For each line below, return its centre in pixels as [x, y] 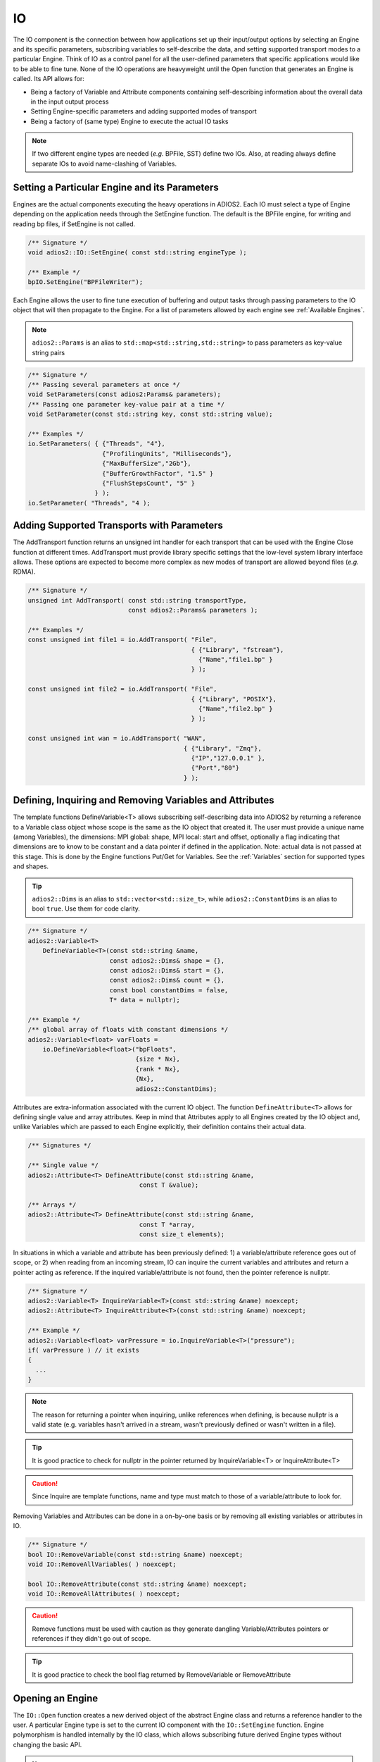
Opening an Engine [56, 1698]
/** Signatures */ [59, 1146]
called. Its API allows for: [49, 79]
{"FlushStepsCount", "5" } [148, 483]
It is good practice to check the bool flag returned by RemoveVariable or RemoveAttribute [161, 1675]
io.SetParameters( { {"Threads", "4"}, [96, 444]
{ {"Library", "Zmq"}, [222, 748]
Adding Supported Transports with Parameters [118, 525]
